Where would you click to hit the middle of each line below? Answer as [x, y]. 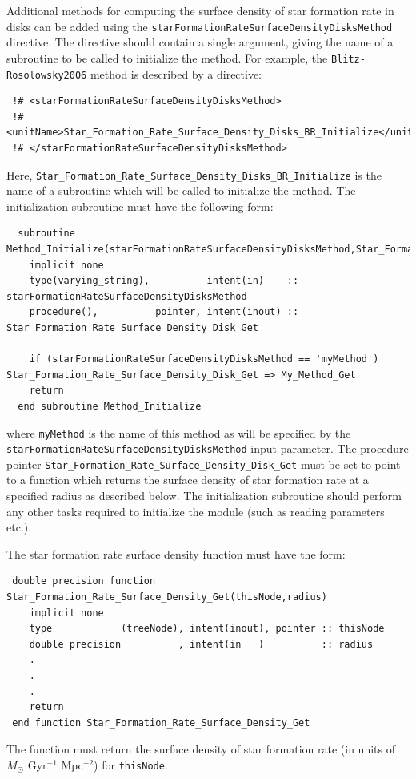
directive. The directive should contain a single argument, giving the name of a [200, 42]
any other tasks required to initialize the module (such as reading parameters [196, 511]
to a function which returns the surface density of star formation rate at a [188, 480]
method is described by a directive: [176, 73]
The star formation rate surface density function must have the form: [176, 553]
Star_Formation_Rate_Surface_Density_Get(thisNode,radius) [167, 597]
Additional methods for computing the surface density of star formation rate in [200, 10]
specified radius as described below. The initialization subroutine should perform [204, 496]
